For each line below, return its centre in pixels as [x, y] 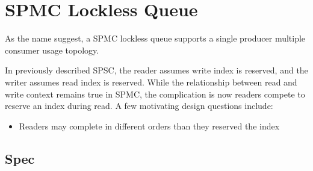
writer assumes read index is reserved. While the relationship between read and [151, 82]
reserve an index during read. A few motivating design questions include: [139, 106]
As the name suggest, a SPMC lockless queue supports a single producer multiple [155, 38]
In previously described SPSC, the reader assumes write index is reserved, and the [156, 70]
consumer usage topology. [52, 50]
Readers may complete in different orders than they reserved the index [149, 126]
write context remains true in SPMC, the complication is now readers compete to [155, 94]
